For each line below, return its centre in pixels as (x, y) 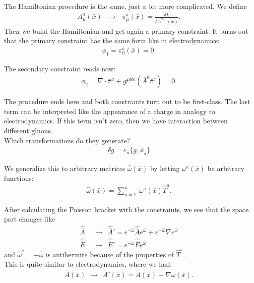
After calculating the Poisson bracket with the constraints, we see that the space (127, 209)
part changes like (30, 219)
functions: (19, 178)
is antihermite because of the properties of (110, 254)
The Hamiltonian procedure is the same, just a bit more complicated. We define (126, 6)
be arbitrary (226, 168)
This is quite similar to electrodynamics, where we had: (88, 264)
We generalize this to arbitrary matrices (65, 168)
